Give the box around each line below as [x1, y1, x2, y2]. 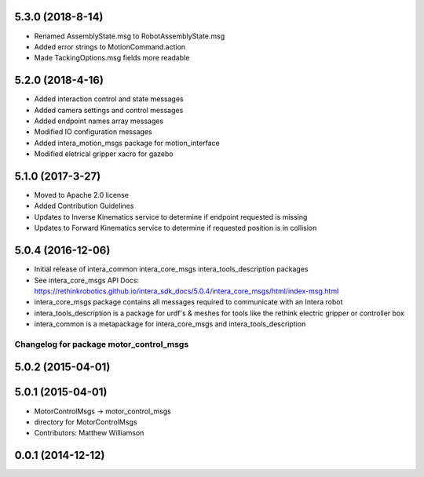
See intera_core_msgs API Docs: [34, 275, 140, 285]
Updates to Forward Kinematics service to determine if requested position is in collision [34, 224, 317, 233]
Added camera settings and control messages [34, 105, 184, 115]
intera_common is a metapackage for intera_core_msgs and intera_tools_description [34, 319, 306, 329]
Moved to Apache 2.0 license [34, 191, 130, 200]
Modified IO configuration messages [34, 127, 152, 137]
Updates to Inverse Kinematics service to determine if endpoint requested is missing [34, 212, 308, 221]
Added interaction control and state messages [34, 94, 184, 104]
